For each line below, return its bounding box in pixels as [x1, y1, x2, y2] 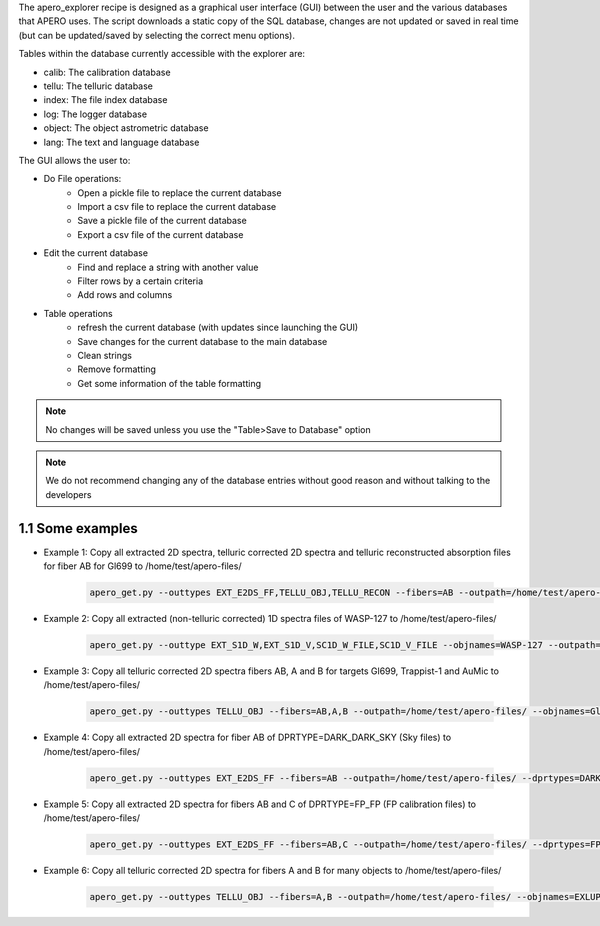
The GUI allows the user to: [18, 154, 131, 166]
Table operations [43, 307, 114, 319]
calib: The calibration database [43, 66, 171, 78]
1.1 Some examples [18, 520, 139, 537]
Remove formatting [77, 363, 157, 375]
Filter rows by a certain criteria [77, 275, 204, 287]
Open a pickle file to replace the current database [77, 186, 282, 199]
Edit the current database [43, 247, 149, 259]
